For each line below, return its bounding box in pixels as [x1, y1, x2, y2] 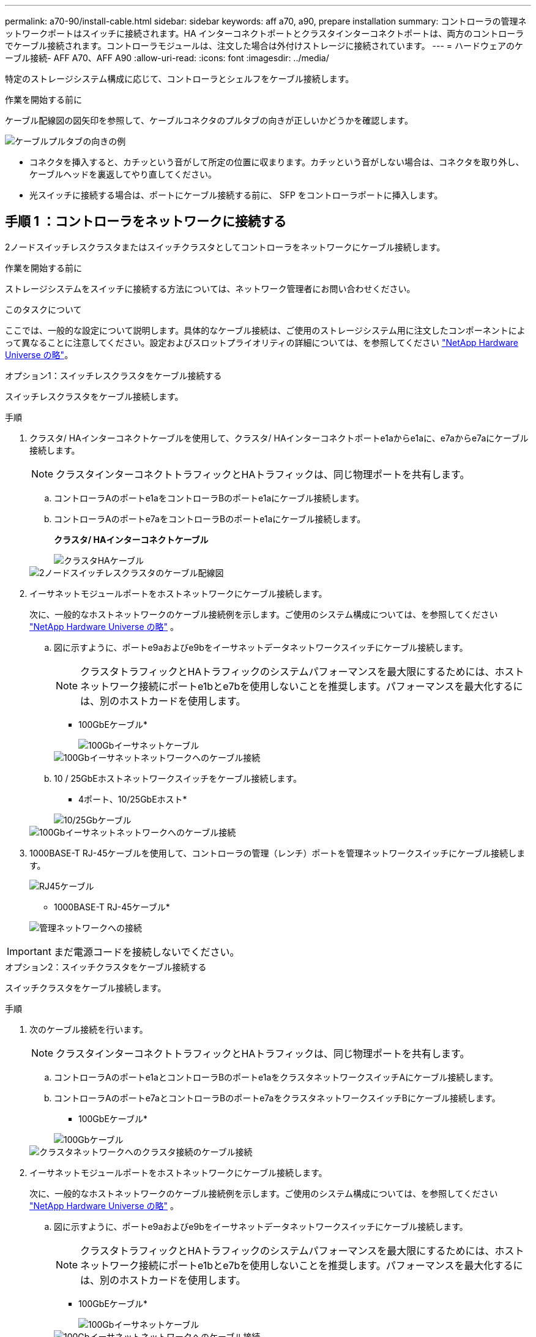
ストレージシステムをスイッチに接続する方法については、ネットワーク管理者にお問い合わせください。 [5, 283, 415, 294]
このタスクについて [5, 304, 82, 315]
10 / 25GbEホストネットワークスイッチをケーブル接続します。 [54, 773, 302, 784]
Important [7, 945, 51, 957]
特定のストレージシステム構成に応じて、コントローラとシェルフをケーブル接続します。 [5, 73, 354, 84]
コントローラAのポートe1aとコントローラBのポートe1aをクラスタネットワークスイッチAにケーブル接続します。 [54, 1071, 499, 1082]
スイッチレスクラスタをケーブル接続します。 [5, 391, 184, 402]
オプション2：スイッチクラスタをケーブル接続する [5, 961, 207, 972]
